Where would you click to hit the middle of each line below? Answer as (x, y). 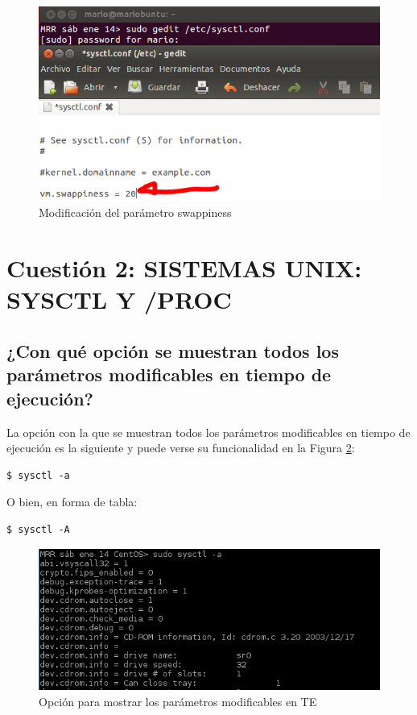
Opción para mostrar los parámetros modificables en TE (178, 701)
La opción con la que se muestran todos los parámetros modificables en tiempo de (208, 432)
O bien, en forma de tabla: (72, 502)
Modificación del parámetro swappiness (135, 212)
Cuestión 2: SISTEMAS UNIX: (184, 268)
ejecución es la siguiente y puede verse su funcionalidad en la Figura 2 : (181, 448)
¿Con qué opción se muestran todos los (173, 351)
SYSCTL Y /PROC (119, 299)
